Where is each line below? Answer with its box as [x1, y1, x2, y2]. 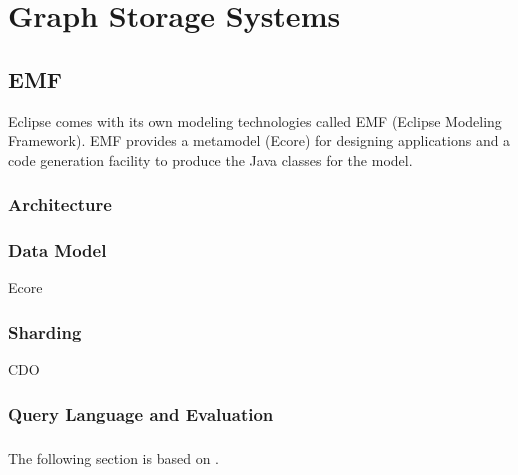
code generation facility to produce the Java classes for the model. [8, 149, 413, 170]
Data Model [8, 238, 107, 263]
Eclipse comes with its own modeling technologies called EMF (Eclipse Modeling [8, 110, 502, 131]
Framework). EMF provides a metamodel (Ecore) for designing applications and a [8, 130, 511, 151]
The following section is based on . [8, 447, 220, 468]
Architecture [8, 192, 112, 217]
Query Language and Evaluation [8, 401, 274, 426]
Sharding [8, 319, 82, 344]
